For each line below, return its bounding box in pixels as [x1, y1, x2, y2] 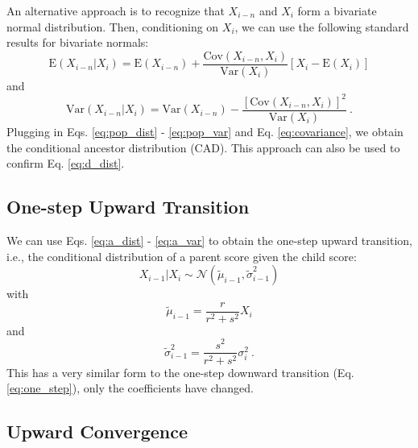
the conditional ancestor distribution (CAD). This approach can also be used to [6, 139, 400, 156]
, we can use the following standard [234, 18, 409, 35]
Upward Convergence [6, 419, 188, 444]
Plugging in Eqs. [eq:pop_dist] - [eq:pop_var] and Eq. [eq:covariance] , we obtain [6, 123, 404, 139]
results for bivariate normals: [6, 34, 149, 51]
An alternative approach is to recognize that [6, 2, 225, 19]
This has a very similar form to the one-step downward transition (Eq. [6, 363, 354, 380]
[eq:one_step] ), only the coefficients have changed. [6, 380, 254, 396]
